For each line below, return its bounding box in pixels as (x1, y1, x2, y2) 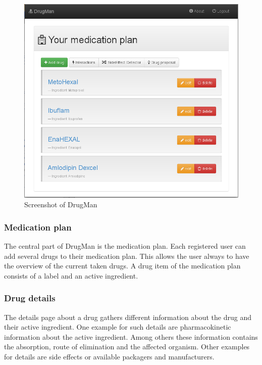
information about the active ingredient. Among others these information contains (4, 331, 258, 342)
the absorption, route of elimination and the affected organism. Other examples (4, 341, 250, 352)
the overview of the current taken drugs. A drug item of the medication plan (4, 260, 241, 271)
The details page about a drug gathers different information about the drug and (4, 311, 252, 322)
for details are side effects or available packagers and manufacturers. (4, 351, 215, 362)
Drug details (4, 292, 56, 304)
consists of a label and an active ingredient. (4, 270, 138, 281)
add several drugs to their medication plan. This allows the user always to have (4, 250, 249, 261)
